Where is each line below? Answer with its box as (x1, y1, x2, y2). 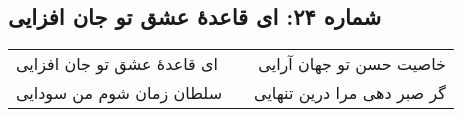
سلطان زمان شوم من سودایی (16, 81, 223, 105)
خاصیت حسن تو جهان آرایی (258, 52, 446, 76)
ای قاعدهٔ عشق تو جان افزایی (16, 52, 219, 76)
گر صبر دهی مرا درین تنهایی (254, 81, 446, 105)
